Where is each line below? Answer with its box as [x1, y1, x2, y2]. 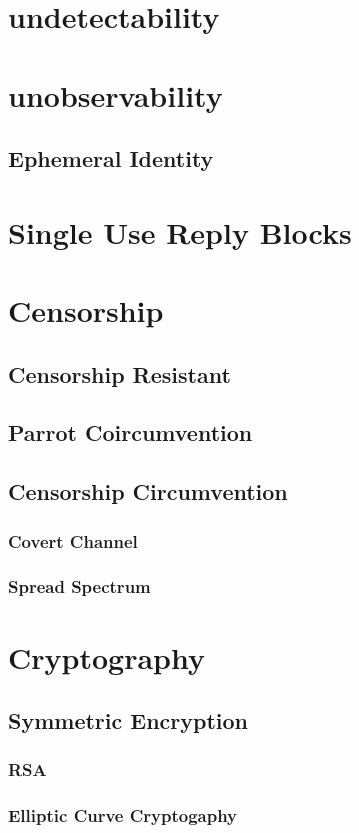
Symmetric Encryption [8, 705, 249, 736]
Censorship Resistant [8, 358, 231, 389]
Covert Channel [8, 528, 138, 553]
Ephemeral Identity [8, 143, 214, 174]
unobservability [8, 74, 223, 115]
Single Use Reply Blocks [8, 211, 352, 252]
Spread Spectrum [8, 574, 151, 599]
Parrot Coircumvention [8, 417, 253, 448]
